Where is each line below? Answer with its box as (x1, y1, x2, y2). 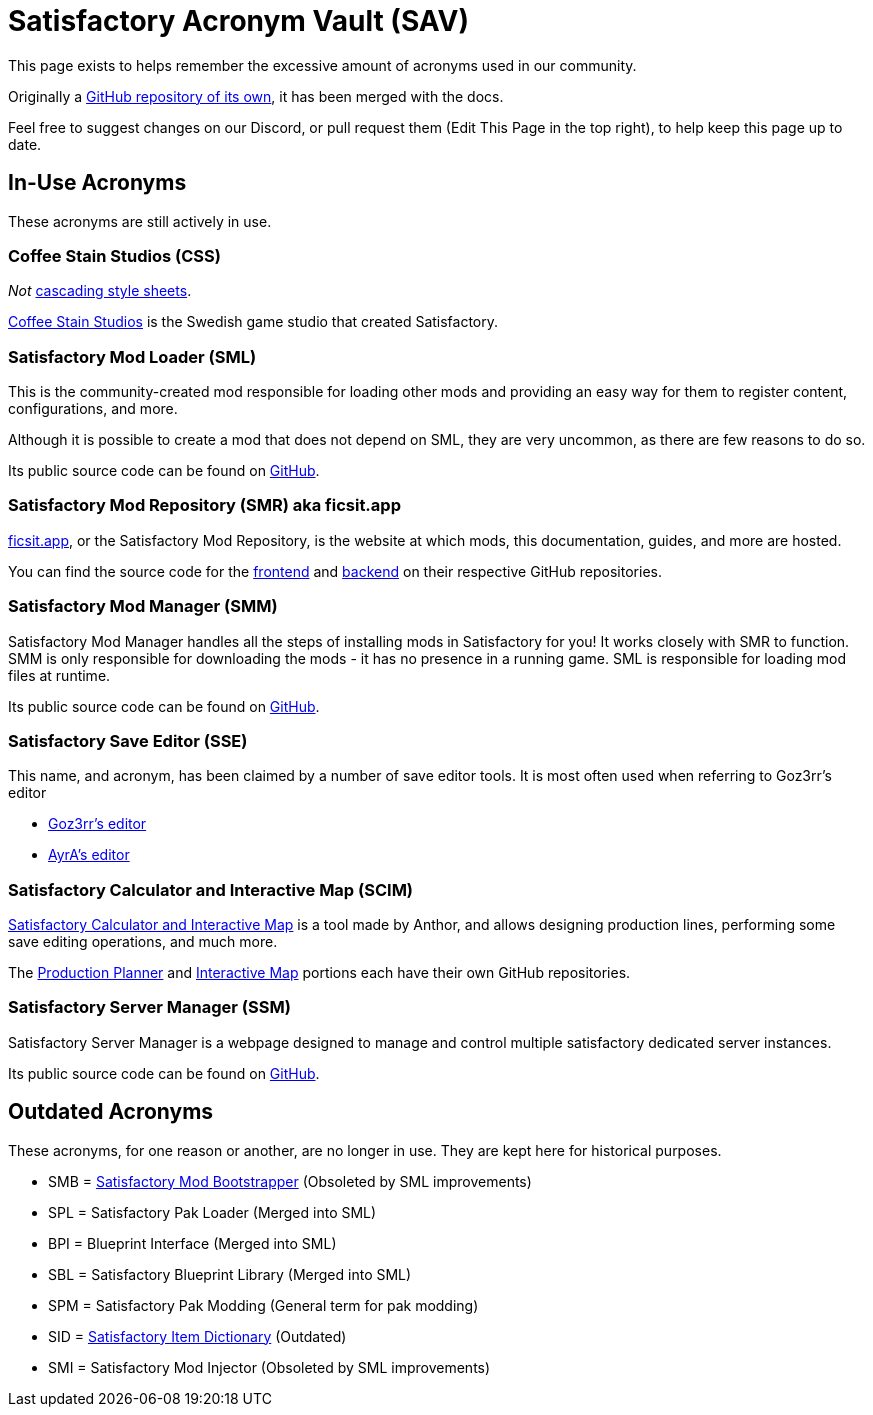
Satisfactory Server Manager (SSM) (8, 997, 291, 1018)
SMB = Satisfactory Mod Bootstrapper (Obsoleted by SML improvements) (48, 1172, 532, 1190)
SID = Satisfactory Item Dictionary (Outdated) (48, 1327, 347, 1345)
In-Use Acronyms (8, 170, 187, 196)
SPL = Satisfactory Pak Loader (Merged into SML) (48, 1203, 377, 1221)
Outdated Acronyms (8, 1099, 214, 1125)
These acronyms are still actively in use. (8, 212, 272, 230)
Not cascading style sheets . (8, 282, 192, 300)
